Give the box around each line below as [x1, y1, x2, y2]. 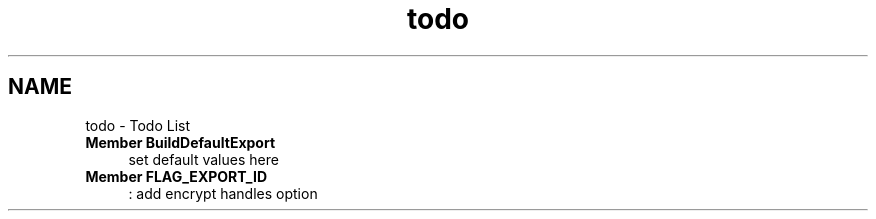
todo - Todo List [85, 116, 191, 134]
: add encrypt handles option [128, 184, 318, 202]
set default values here [128, 150, 279, 168]
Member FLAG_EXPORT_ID [85, 167, 267, 185]
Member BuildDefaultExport [85, 133, 276, 151]
